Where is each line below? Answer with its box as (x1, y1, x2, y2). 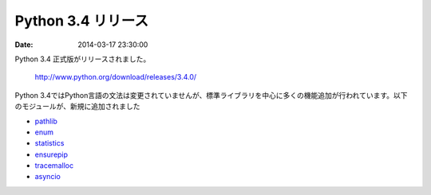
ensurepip (34, 150, 68, 159)
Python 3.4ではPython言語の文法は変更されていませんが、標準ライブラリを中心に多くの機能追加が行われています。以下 (14, 90, 408, 99)
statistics (34, 138, 65, 148)
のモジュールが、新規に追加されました (14, 102, 140, 111)
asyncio (34, 172, 61, 181)
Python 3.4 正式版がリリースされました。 (14, 54, 151, 64)
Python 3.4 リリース (14, 12, 149, 29)
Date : (14, 40, 34, 49)
